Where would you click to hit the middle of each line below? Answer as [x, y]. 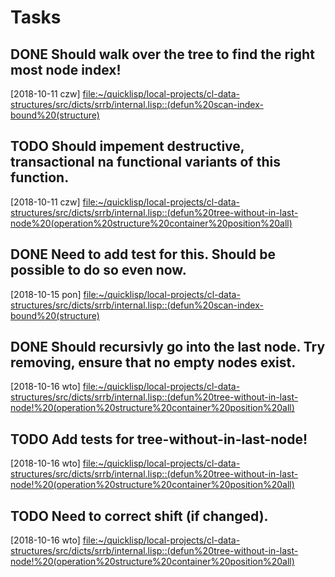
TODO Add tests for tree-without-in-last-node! [159, 439]
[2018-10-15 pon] [46, 294]
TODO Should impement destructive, [127, 146]
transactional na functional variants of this [145, 162]
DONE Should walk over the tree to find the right [162, 54]
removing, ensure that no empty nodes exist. [153, 362]
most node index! [66, 69]
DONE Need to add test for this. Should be [143, 254]
